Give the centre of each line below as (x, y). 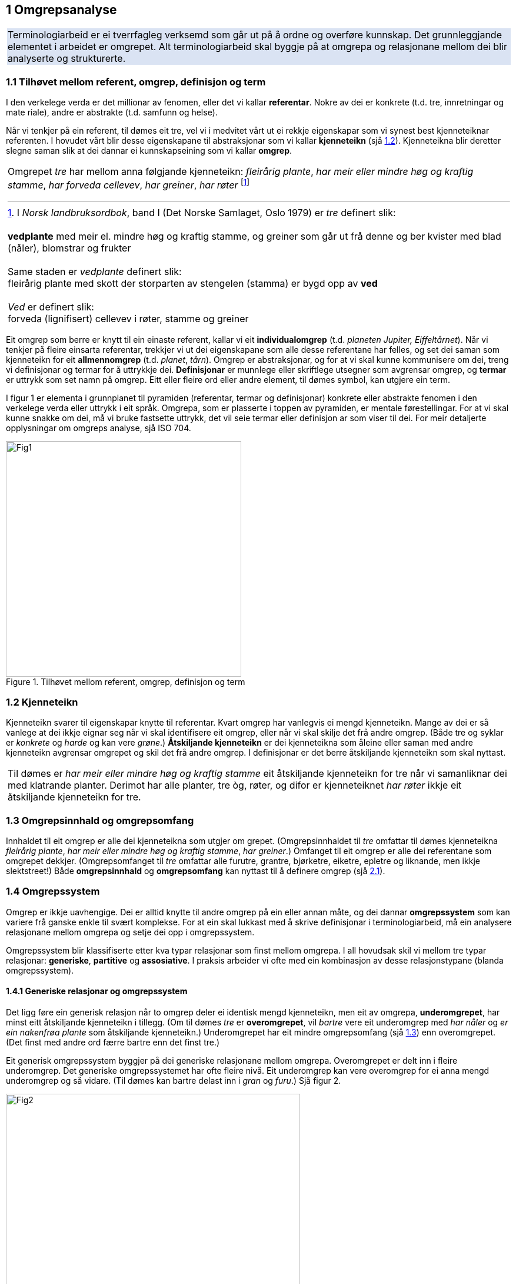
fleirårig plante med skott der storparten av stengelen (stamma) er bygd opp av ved (193, 283)
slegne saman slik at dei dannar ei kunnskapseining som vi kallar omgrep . (149, 151)
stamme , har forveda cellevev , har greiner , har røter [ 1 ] (129, 184)
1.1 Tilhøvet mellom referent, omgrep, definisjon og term (136, 82)
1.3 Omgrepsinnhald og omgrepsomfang (100, 820)
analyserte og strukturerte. (67, 59)
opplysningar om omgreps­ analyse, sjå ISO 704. (99, 428)
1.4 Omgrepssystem (53, 891)
